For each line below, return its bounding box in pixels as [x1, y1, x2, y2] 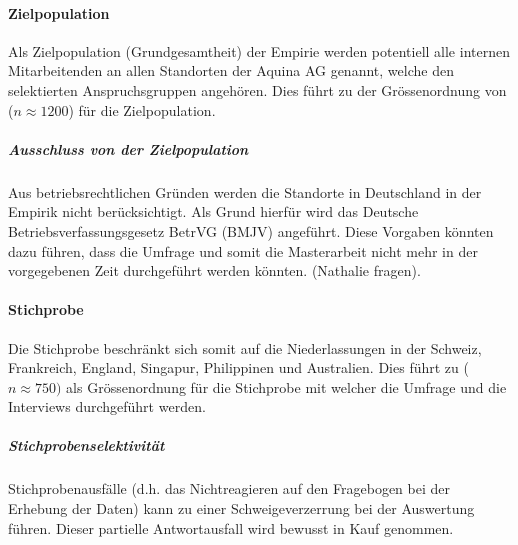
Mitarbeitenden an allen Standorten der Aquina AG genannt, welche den [8, 60, 454, 81]
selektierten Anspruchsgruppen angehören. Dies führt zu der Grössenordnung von [8, 79, 507, 100]
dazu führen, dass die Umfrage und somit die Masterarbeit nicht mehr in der [8, 240, 478, 261]
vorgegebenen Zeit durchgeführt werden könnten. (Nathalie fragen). [8, 260, 421, 281]
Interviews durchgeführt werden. [8, 396, 206, 417]
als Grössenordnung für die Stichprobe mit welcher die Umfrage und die [66, 376, 507, 397]
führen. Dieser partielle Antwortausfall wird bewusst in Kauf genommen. [8, 517, 454, 538]
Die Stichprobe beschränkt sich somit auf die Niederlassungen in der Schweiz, [8, 337, 482, 358]
